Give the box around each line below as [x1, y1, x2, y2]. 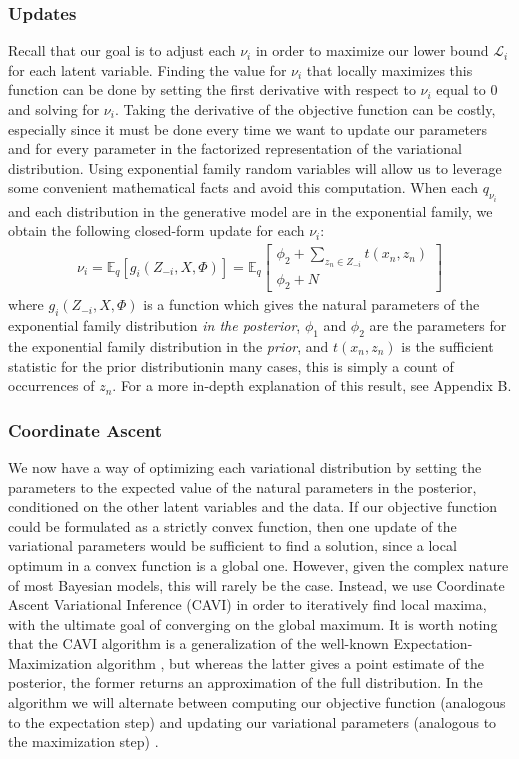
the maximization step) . [8, 731, 159, 752]
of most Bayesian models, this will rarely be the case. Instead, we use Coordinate [8, 574, 505, 595]
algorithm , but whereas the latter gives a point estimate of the [96, 652, 484, 673]
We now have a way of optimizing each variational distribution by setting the [8, 456, 482, 477]
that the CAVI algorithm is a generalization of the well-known [8, 633, 389, 654]
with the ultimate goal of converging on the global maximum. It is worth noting [8, 613, 498, 634]
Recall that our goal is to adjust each [8, 40, 236, 61]
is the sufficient [401, 335, 494, 356]
